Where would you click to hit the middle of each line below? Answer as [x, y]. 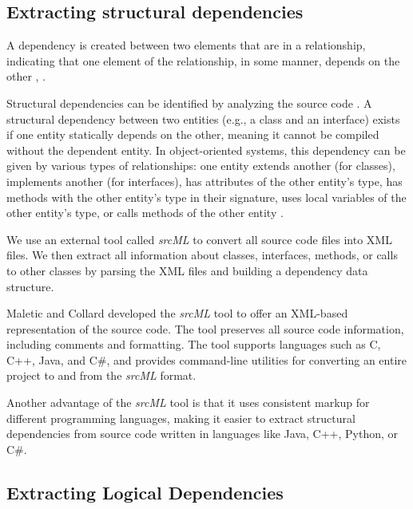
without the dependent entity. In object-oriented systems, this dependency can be [206, 150]
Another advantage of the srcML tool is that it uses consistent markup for [188, 402]
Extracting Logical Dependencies [145, 492]
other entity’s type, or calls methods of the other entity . [145, 213]
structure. [30, 286]
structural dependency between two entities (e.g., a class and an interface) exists [203, 118]
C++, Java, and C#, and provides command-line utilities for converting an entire [207, 359]
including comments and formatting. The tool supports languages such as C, [194, 344]
